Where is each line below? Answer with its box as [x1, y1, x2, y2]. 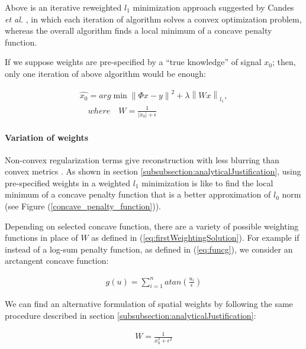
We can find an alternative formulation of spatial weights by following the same [5, 298, 293, 310]
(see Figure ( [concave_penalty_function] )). [5, 200, 162, 212]
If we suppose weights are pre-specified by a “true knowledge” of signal [5, 56, 262, 68]
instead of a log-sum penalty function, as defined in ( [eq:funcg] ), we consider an [5, 243, 293, 255]
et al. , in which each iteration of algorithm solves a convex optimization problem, [5, 12, 302, 25]
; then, [272, 56, 296, 68]
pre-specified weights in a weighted [5, 176, 131, 189]
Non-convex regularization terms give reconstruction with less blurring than [5, 153, 279, 166]
